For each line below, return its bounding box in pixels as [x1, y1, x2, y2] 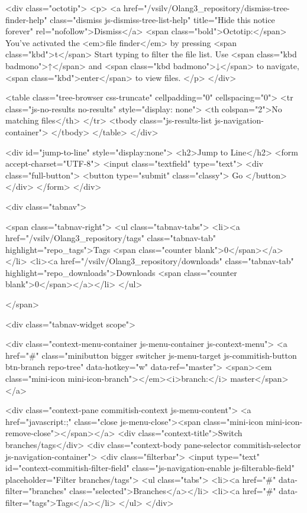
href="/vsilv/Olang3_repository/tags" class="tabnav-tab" [5, 232, 216, 244]
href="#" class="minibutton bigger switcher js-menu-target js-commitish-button [5, 349, 297, 361]
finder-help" [5, 13, 47, 25]
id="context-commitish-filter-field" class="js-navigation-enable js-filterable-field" [5, 462, 295, 474]
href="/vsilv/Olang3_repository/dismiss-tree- [123, 2, 290, 14]
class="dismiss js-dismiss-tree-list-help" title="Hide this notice [50, 13, 275, 25]
